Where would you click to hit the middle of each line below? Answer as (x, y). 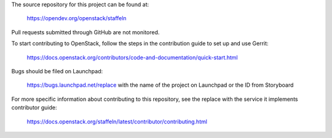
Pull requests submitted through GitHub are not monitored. (85, 32)
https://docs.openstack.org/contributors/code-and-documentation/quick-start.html (132, 57)
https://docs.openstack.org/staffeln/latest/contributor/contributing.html (117, 122)
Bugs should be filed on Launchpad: (57, 71)
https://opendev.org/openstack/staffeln (77, 18)
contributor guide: (34, 107)
